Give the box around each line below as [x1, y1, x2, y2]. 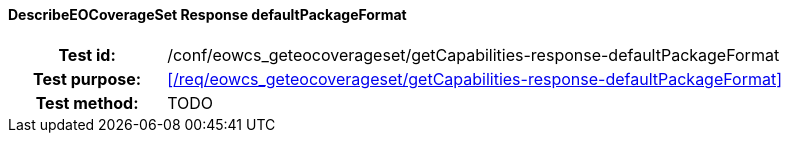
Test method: [35, 92, 139, 113]
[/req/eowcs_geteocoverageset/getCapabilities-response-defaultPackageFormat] [167, 68, 783, 89]
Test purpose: [33, 68, 142, 89]
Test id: [58, 44, 116, 65]
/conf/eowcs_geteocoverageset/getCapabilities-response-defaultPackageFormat [167, 44, 780, 65]
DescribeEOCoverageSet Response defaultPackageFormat [8, 6, 407, 23]
